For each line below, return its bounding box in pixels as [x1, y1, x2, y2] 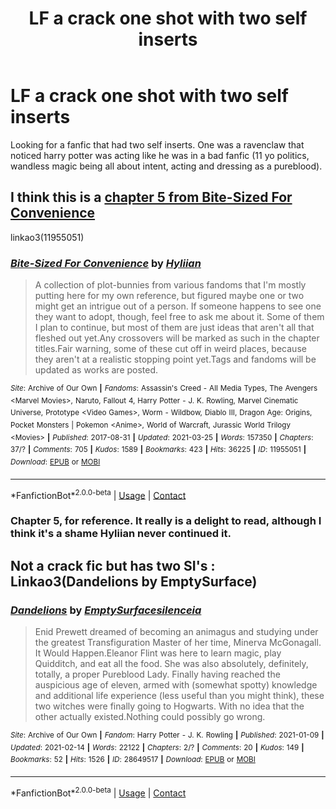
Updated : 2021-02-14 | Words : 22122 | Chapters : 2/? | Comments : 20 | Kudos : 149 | [10, 742, 305, 752]
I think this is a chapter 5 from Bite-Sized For [10, 189, 293, 206]
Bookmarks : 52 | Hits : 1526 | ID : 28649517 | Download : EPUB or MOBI [10, 755, 256, 765]
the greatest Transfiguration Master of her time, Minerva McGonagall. [34, 636, 322, 648]
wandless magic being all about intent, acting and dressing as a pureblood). [10, 160, 323, 172]
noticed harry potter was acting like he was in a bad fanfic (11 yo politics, [10, 149, 310, 161]
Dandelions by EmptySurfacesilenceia [10, 603, 202, 617]
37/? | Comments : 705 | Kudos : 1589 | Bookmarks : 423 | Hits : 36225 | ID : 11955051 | [10, 445, 307, 455]
